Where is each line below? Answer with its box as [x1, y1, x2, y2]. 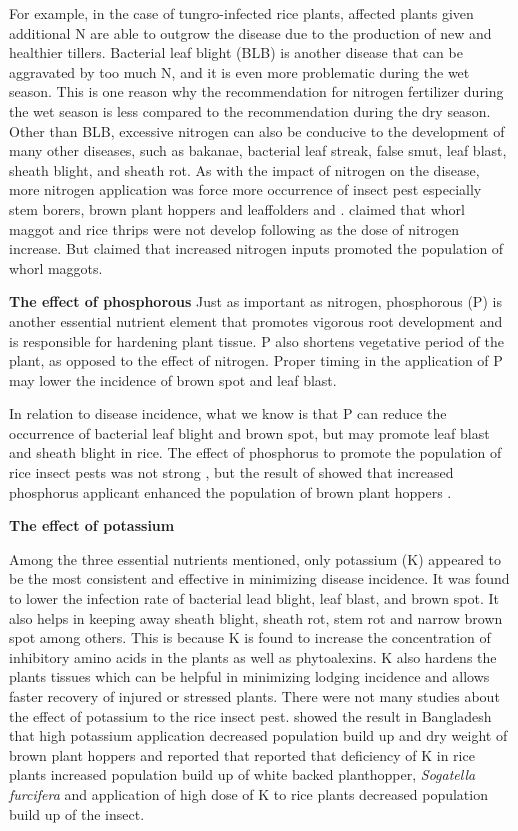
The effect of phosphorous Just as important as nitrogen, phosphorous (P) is [9, 291, 502, 312]
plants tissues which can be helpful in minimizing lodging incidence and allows [9, 666, 490, 687]
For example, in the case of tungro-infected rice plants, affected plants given [9, 3, 474, 23]
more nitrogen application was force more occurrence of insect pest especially [9, 179, 482, 200]
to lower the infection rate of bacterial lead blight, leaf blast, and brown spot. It [9, 588, 499, 609]
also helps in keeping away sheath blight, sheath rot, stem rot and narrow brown [9, 607, 503, 628]
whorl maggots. [9, 257, 103, 278]
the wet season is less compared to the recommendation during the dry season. [9, 100, 491, 121]
